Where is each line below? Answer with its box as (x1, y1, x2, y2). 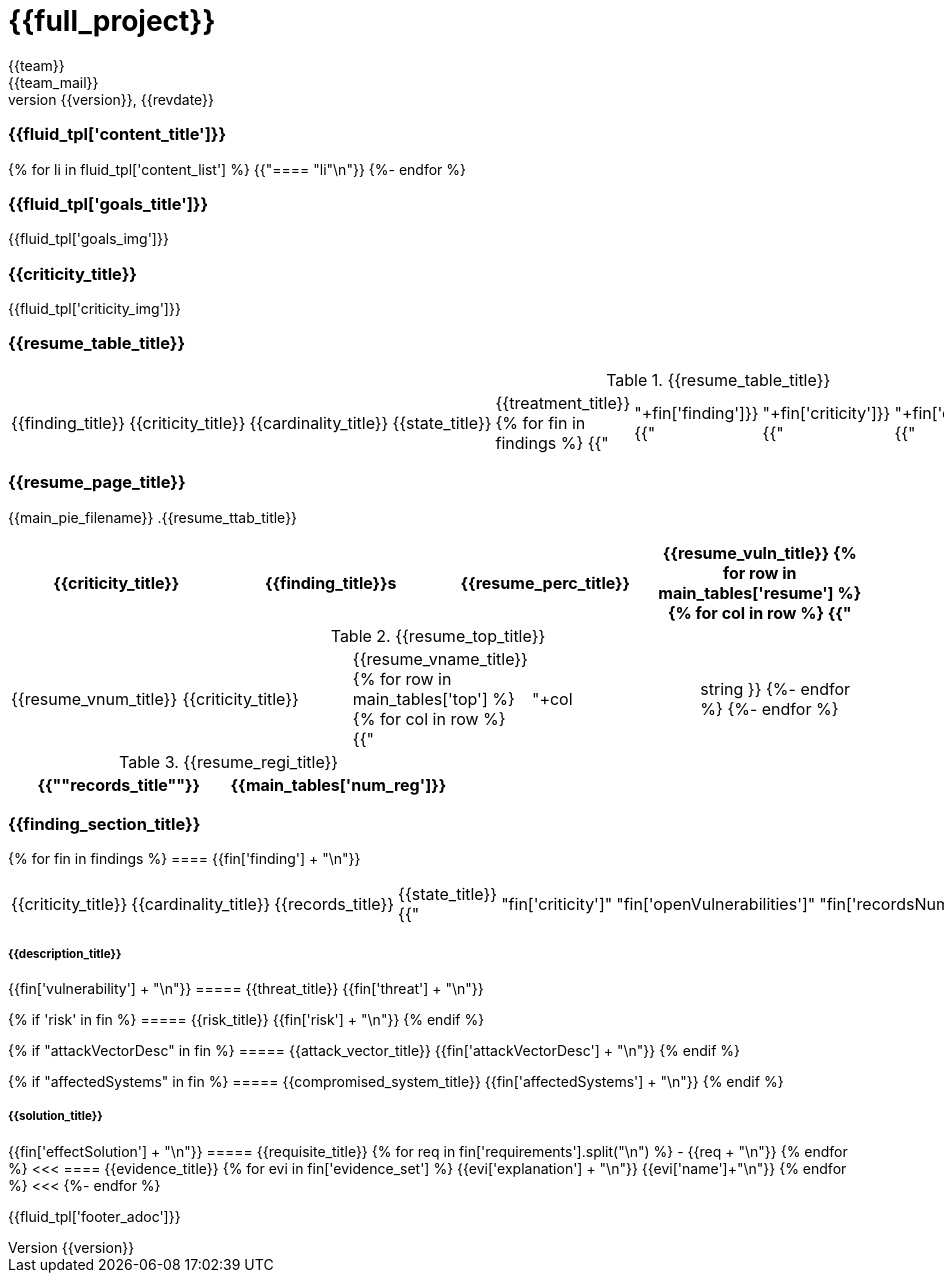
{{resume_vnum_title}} (11, 688, 178, 709)
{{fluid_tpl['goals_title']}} (8, 193, 209, 214)
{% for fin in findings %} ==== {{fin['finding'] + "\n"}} (8, 850, 361, 868)
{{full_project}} (8, 4, 216, 38)
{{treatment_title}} (495, 392, 631, 413)
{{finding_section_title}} (8, 813, 201, 834)
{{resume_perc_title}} (460, 572, 631, 593)
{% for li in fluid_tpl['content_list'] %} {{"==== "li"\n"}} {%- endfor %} (8, 160, 466, 178)
